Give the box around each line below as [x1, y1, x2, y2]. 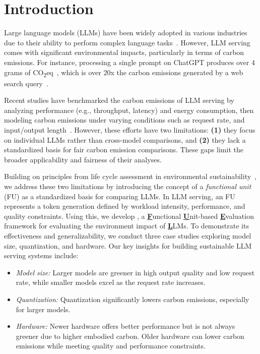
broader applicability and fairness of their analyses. [4, 154, 162, 164]
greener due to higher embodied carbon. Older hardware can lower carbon [16, 330, 244, 341]
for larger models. [16, 304, 71, 314]
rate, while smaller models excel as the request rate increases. [16, 277, 206, 287]
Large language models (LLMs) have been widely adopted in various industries [4, 27, 247, 38]
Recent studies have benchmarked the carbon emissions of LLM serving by [4, 95, 234, 105]
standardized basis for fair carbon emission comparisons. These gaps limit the [4, 144, 243, 155]
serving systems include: [4, 250, 79, 261]
